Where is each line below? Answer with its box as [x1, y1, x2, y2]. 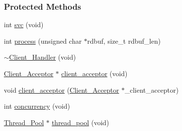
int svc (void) [4, 19, 44, 30]
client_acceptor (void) [61, 68, 128, 78]
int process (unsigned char [4, 35, 82, 46]
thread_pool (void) [51, 117, 109, 127]
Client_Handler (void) [9, 52, 76, 62]
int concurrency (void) [4, 101, 70, 111]
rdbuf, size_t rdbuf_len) [87, 35, 161, 46]
